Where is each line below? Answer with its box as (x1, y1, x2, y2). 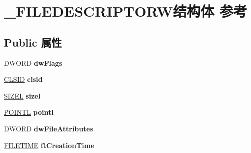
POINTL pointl (4, 107, 54, 117)
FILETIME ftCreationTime (4, 140, 94, 150)
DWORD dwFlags (4, 57, 63, 68)
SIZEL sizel (4, 90, 41, 101)
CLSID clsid (4, 74, 43, 84)
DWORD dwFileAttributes (4, 123, 94, 133)
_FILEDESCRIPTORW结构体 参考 (4, 1, 247, 21)
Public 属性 (4, 34, 62, 50)
